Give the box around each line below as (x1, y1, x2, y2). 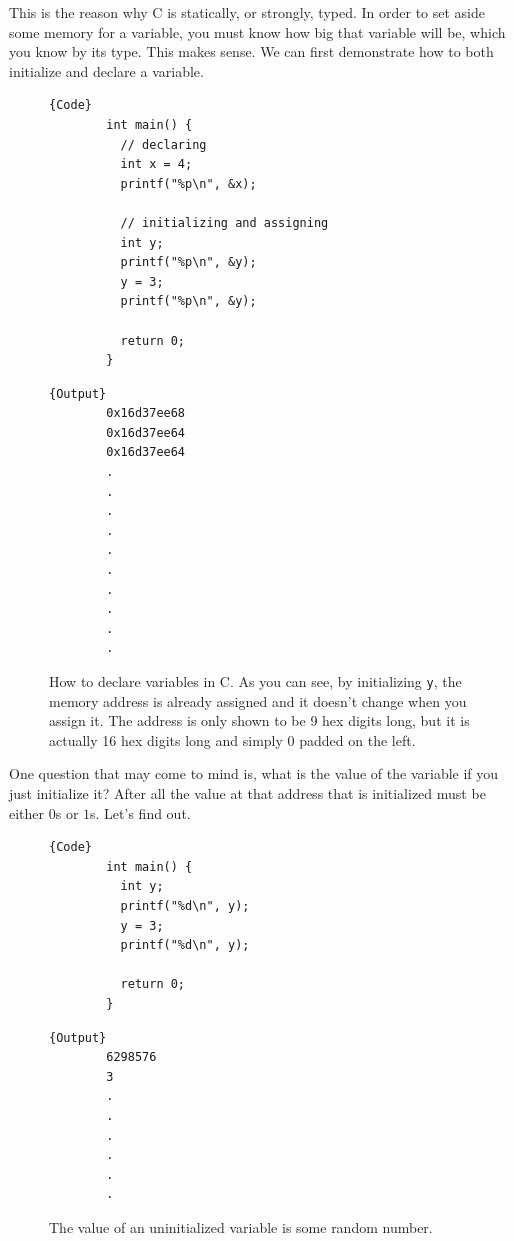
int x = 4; (120, 157, 193, 172)
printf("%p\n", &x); (120, 176, 257, 191)
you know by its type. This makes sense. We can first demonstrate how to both (9, 41, 494, 62)
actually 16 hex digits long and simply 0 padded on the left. (49, 729, 416, 750)
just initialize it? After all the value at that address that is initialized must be (9, 783, 486, 804)
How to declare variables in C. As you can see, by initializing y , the (49, 671, 462, 691)
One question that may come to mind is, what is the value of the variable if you (9, 763, 499, 784)
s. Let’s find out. (90, 802, 191, 823)
